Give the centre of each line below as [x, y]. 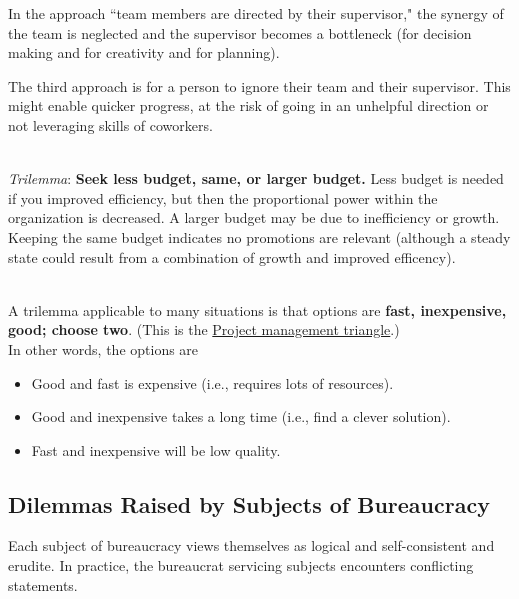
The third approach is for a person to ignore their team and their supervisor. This [259, 85]
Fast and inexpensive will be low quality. [156, 449]
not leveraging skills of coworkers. [110, 124]
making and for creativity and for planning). [144, 52]
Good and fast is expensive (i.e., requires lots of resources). [212, 382]
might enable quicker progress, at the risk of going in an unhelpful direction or [248, 105]
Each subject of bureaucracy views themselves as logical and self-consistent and [251, 545]
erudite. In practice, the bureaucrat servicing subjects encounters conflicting [241, 565]
